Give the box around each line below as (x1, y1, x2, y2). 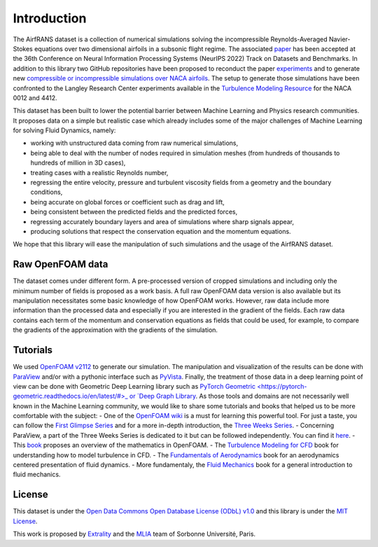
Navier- (328, 35, 351, 43)
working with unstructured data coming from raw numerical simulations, (30, 139, 239, 147)
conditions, (30, 188, 63, 196)
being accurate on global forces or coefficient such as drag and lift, (30, 198, 225, 206)
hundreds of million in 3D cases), (30, 158, 126, 167)
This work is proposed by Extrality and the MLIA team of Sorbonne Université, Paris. (13, 529, 255, 539)
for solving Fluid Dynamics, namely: (13, 126, 116, 134)
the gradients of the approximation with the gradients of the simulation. (13, 326, 218, 334)
